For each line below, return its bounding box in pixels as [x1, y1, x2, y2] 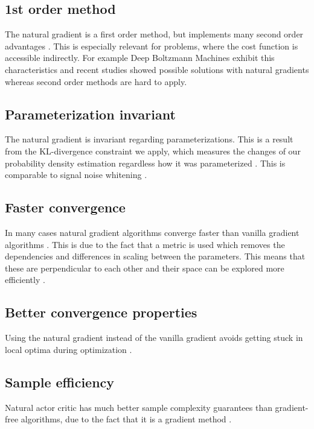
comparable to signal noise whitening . [5, 168, 147, 181]
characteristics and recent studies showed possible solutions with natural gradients [5, 63, 309, 75]
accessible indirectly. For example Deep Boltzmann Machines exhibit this [5, 51, 275, 64]
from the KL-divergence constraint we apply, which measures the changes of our [5, 144, 301, 157]
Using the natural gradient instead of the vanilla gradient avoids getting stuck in [5, 331, 303, 344]
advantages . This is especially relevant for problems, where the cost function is [5, 39, 298, 52]
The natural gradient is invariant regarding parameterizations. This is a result [5, 133, 293, 145]
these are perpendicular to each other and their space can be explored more [5, 261, 284, 274]
